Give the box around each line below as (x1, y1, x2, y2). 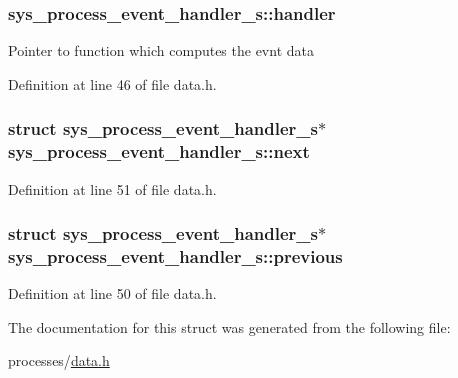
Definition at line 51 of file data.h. (8, 178, 217, 199)
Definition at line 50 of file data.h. (8, 283, 217, 304)
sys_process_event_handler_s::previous (8, 243, 343, 268)
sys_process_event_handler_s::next (8, 139, 310, 164)
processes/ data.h (8, 350, 110, 371)
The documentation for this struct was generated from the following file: (8, 316, 451, 337)
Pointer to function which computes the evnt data (8, 40, 314, 61)
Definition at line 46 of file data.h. (8, 73, 217, 94)
